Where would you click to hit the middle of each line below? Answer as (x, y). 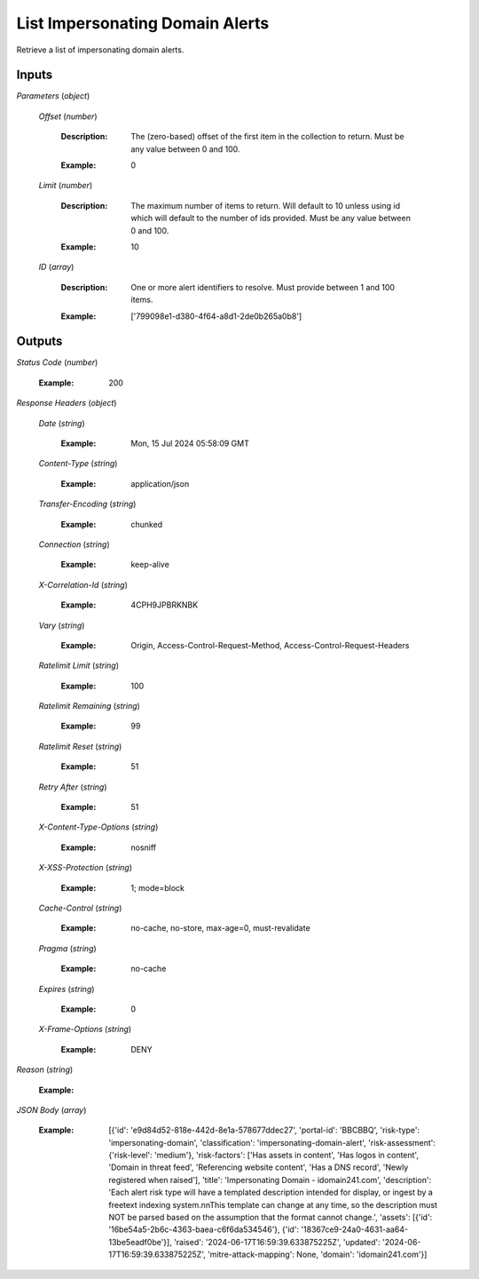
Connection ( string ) (74, 544)
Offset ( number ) (68, 116)
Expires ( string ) (67, 989)
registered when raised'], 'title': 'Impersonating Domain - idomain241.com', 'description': (270, 1180)
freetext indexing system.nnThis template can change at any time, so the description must (273, 1204)
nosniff (144, 847)
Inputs (35, 75)
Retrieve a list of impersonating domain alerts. (100, 50)
